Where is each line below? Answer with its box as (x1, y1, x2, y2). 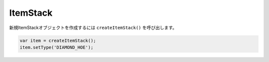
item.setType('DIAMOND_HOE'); (19, 44, 94, 50)
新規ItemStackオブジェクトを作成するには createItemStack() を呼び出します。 (9, 25, 177, 31)
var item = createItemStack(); (19, 37, 97, 43)
